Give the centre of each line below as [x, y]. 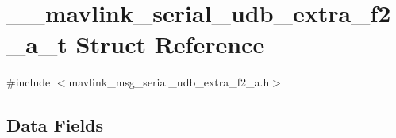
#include [29, 82]
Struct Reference [170, 44]
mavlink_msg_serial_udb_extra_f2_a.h [169, 82]
